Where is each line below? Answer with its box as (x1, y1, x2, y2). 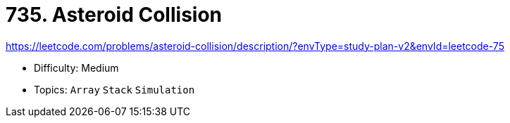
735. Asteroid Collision (6, 3, 223, 27)
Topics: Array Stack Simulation (34, 83, 195, 96)
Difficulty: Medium (34, 61, 119, 74)
